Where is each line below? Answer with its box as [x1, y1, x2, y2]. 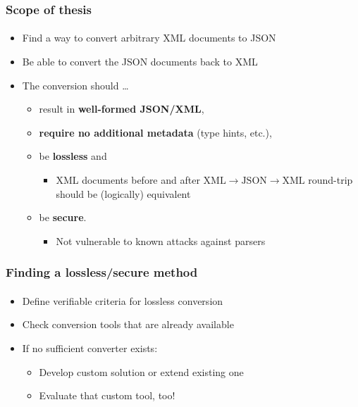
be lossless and [39, 149, 107, 163]
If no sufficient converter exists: [22, 341, 158, 355]
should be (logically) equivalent [56, 186, 191, 201]
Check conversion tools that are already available [22, 317, 234, 332]
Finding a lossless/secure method [6, 263, 198, 281]
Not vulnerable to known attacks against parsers [56, 233, 266, 248]
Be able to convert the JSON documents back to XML [22, 54, 258, 69]
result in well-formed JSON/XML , [39, 101, 204, 116]
